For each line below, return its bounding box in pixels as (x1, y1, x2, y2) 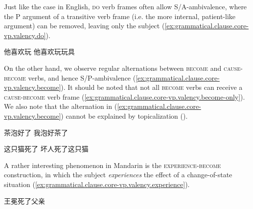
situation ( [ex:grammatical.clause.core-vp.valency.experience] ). (4, 179, 190, 189)
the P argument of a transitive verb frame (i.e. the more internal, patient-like (4, 11, 236, 21)
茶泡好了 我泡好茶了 (4, 127, 68, 137)
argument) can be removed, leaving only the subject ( (4, 21, 165, 31)
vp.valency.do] (4, 30, 46, 40)
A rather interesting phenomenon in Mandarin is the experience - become (4, 160, 221, 170)
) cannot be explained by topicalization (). (61, 110, 188, 121)
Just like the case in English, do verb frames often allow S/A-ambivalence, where (4, 1, 247, 11)
